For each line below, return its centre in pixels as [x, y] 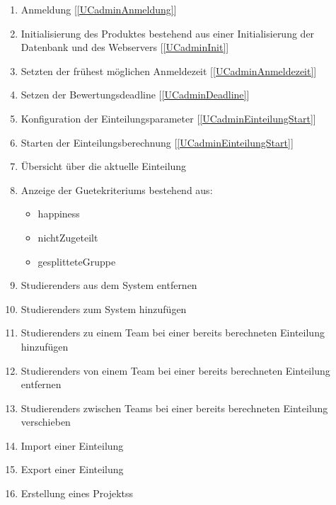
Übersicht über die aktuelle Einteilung [104, 166]
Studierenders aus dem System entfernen [109, 285]
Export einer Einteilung [72, 469]
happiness [59, 214]
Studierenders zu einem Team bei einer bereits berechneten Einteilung [173, 333]
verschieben [46, 422]
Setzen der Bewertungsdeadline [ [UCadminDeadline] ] [135, 95]
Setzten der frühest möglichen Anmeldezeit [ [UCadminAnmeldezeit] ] [169, 70]
